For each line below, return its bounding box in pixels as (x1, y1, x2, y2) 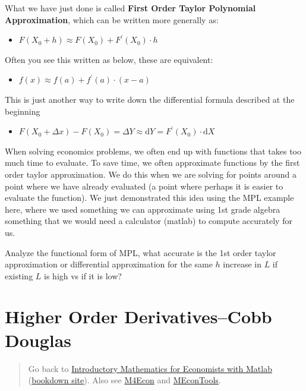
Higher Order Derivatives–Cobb (5, 304, 272, 329)
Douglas (5, 327, 72, 352)
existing (5, 269, 33, 282)
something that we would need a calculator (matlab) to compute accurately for (5, 215, 292, 227)
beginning (5, 105, 40, 117)
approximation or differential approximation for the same (5, 258, 213, 270)
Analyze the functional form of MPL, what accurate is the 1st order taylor (5, 246, 276, 258)
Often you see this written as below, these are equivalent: (5, 53, 213, 65)
